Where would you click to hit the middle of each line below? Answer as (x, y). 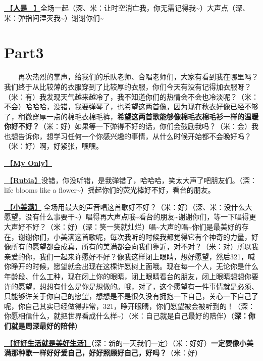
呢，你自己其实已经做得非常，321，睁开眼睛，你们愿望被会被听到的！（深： (129, 306)
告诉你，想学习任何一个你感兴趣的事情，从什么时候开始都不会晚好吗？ (135, 136)
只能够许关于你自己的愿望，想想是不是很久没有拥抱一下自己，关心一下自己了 (131, 296)
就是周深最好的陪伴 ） (46, 325)
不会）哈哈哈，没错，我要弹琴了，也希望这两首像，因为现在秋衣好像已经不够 (131, 106)
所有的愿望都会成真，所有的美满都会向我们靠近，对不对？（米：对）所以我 (135, 246)
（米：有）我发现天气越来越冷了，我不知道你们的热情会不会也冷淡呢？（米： (131, 96)
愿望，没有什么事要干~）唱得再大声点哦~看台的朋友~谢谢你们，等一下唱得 (127, 217)
